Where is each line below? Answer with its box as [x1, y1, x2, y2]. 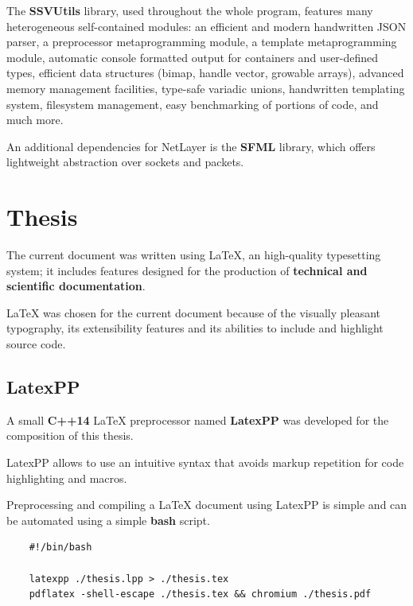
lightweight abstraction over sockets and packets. [6, 153, 244, 170]
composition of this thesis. [6, 427, 134, 444]
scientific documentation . [6, 278, 146, 294]
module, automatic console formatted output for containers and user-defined [6, 49, 379, 65]
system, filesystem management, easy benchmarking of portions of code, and [6, 95, 379, 112]
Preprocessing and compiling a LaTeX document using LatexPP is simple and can [6, 496, 407, 513]
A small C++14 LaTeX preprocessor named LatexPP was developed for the [6, 411, 389, 428]
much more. [6, 111, 64, 128]
